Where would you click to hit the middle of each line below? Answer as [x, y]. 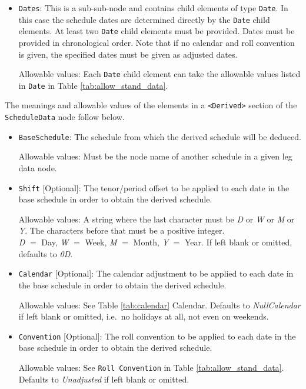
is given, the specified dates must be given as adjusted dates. [128, 54]
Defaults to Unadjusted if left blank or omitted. [104, 379]
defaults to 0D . [46, 253]
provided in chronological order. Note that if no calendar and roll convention [157, 42]
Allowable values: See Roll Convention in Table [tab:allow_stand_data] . [151, 367]
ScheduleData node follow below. [65, 117]
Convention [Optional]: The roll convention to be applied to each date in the [157, 336]
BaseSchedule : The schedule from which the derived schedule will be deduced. [160, 136]
